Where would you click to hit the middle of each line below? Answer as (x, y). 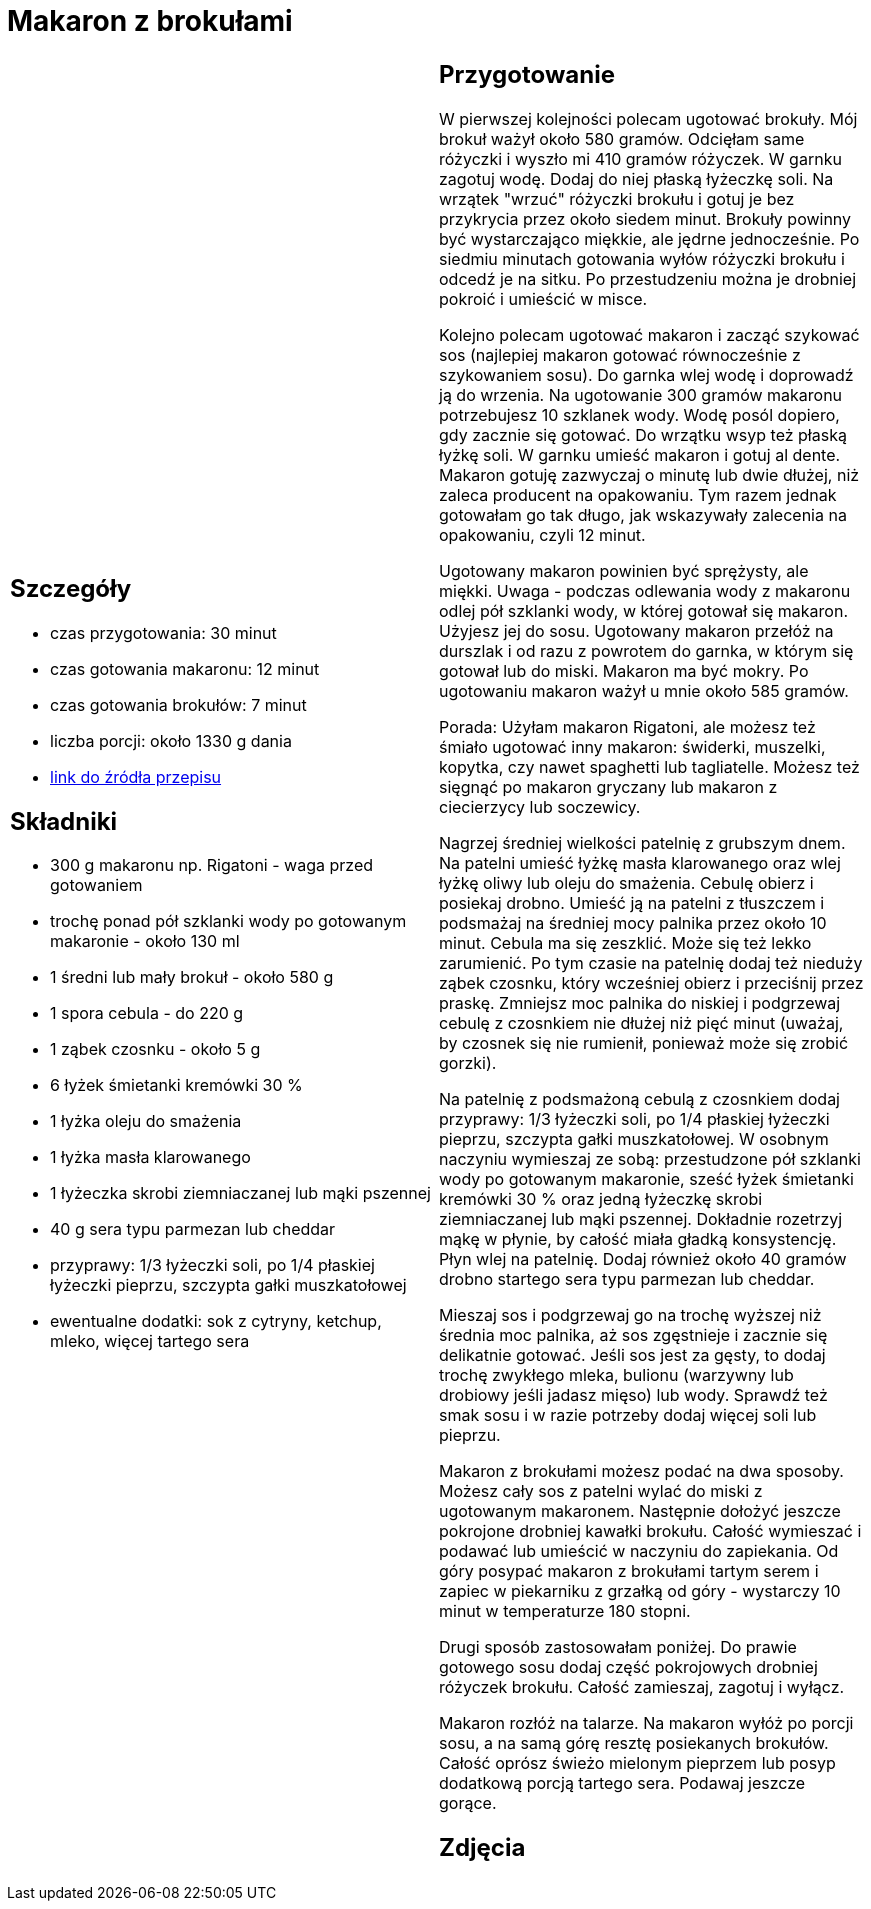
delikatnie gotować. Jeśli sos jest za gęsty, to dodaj (632, 1354)
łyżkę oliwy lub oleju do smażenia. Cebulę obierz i (626, 882)
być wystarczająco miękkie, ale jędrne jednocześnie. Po (649, 238)
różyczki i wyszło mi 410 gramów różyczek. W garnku (640, 158)
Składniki (64, 821)
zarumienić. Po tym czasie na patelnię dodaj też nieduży (651, 962)
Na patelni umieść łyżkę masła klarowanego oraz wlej (640, 862)
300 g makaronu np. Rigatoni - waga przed (212, 865)
